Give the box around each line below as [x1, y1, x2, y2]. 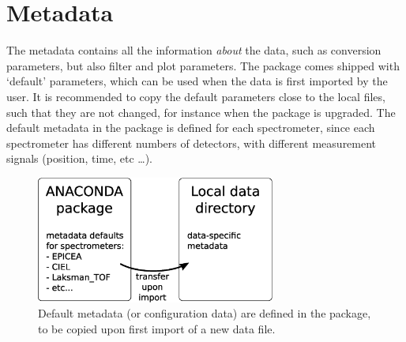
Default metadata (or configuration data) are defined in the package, [38, 305, 371, 321]
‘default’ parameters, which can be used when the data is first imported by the [6, 73, 388, 89]
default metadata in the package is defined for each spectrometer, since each [6, 119, 375, 136]
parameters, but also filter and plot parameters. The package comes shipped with [6, 57, 400, 73]
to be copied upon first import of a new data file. [38, 321, 276, 337]
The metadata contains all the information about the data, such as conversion [6, 42, 382, 58]
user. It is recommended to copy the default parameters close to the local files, [6, 88, 385, 104]
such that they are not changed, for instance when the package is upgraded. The [6, 103, 396, 120]
